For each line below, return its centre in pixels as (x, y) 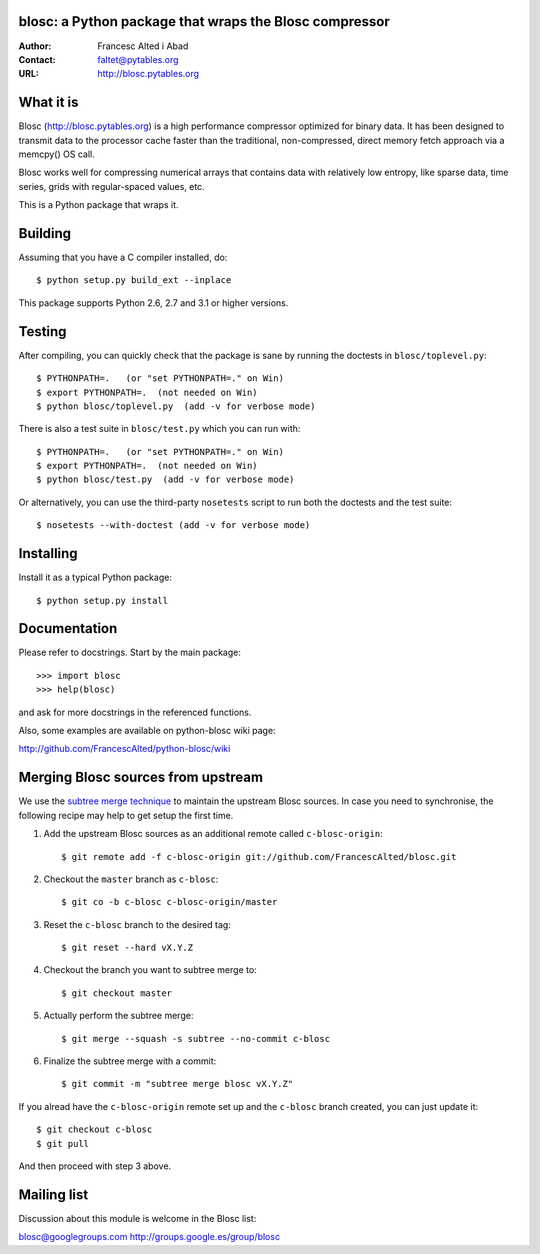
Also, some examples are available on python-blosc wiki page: (147, 731)
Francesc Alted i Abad (143, 46)
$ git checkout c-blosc (94, 1129)
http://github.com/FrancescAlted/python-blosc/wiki (124, 749)
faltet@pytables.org (138, 59)
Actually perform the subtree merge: (118, 1016)
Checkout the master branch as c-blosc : (131, 879)
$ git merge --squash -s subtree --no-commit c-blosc (195, 1038)
